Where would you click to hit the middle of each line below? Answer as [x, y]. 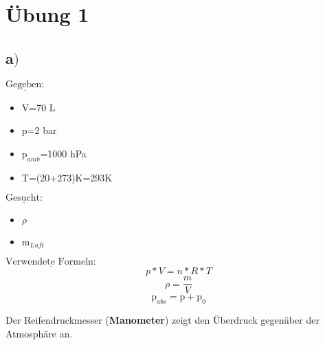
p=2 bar [39, 130]
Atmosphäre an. [39, 333]
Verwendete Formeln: [51, 262]
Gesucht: [24, 198]
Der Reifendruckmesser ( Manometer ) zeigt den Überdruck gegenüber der [162, 320]
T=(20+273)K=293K [67, 177]
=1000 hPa [63, 153]
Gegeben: [25, 84]
